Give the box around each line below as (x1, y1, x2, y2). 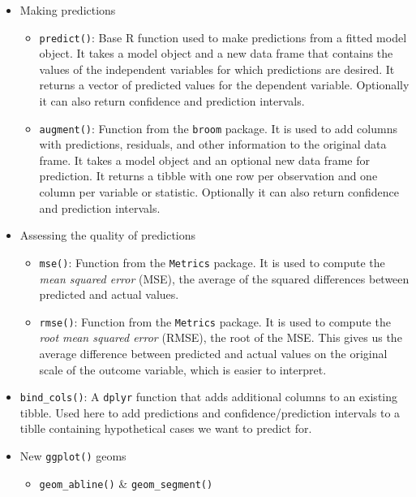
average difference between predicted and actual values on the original (39, 344, 388, 361)
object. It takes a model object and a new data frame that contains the (39, 45, 393, 62)
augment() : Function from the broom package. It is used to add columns (39, 119, 397, 136)
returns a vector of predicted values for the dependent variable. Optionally (39, 76, 410, 93)
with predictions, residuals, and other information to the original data (39, 136, 387, 153)
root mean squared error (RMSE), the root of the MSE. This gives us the (39, 329, 402, 346)
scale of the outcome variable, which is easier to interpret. (39, 361, 327, 378)
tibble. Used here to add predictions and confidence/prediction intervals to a (19, 404, 401, 421)
